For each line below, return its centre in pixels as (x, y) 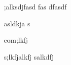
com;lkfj (16, 40)
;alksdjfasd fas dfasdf (35, 6)
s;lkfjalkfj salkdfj (29, 56)
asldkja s (17, 23)
